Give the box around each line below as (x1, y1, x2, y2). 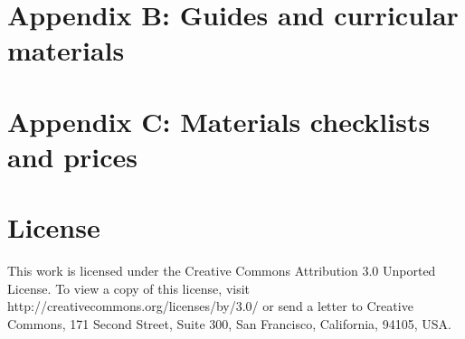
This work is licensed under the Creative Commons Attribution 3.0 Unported (7, 261, 436, 280)
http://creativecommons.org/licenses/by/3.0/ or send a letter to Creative (7, 297, 413, 315)
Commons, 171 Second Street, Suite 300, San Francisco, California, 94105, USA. (7, 315, 451, 334)
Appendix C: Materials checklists (7, 102, 431, 139)
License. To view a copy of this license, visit (7, 278, 251, 297)
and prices (7, 137, 138, 174)
